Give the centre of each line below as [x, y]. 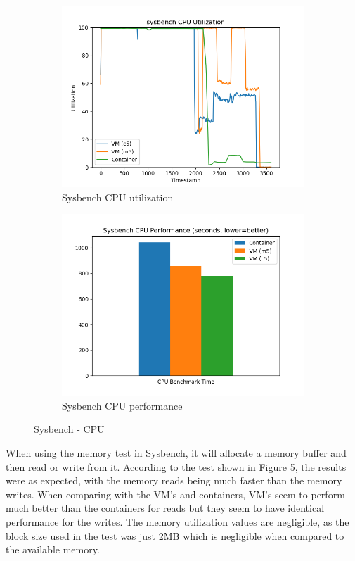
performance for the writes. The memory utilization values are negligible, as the [177, 521]
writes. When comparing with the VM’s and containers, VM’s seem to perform [175, 494]
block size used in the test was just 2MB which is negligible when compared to [175, 535]
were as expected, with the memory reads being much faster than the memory [174, 480]
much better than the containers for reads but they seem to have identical [165, 508]
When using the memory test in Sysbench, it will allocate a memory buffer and [176, 452]
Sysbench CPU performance [122, 405]
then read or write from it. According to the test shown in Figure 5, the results [176, 466]
